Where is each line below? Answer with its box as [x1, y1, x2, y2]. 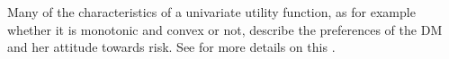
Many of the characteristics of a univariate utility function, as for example [7, 3, 416, 21]
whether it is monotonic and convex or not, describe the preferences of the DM [7, 20, 443, 38]
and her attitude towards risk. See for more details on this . [7, 38, 336, 56]
